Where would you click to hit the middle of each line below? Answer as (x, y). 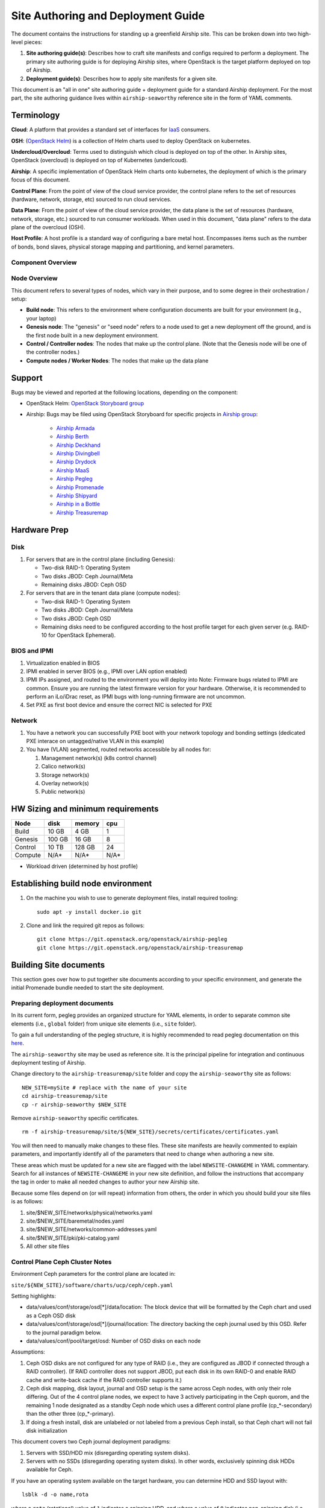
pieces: (33, 42)
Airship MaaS (73, 470)
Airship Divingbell (78, 453)
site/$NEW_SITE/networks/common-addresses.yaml (91, 1229)
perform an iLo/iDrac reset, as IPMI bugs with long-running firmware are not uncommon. (136, 697)
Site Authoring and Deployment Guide (108, 16)
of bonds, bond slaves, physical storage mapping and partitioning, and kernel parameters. (123, 247)
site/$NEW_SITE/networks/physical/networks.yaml (89, 1212)
